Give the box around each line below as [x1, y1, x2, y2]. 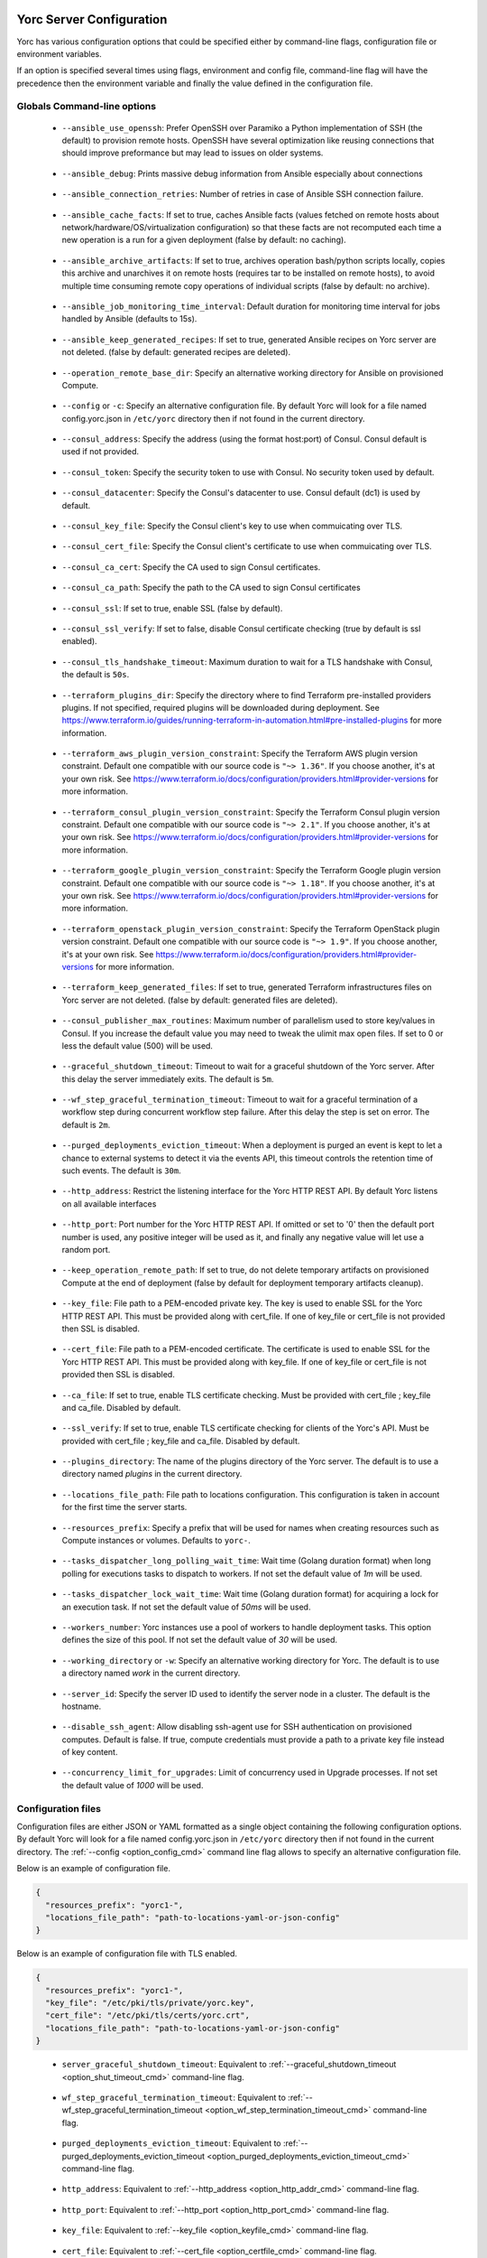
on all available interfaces [61, 1198, 157, 1209]
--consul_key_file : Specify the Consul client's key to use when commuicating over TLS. [61, 520, 403, 532]
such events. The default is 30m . [61, 1165, 182, 1176]
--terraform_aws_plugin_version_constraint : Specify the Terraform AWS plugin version [61, 748, 418, 759]
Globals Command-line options [16, 100, 157, 113]
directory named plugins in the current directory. [61, 1469, 243, 1479]
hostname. [61, 1701, 102, 1712]
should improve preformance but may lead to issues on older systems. [61, 147, 324, 158]
